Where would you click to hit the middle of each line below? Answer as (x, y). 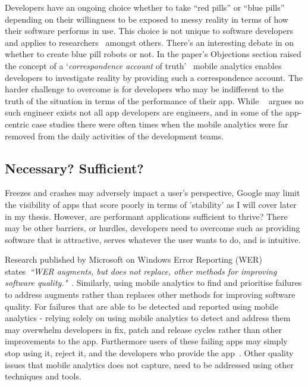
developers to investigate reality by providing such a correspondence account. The (154, 77)
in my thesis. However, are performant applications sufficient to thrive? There (146, 216)
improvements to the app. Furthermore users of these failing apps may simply (146, 341)
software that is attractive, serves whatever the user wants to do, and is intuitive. (153, 239)
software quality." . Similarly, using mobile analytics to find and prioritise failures (153, 283)
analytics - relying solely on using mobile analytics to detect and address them (148, 318)
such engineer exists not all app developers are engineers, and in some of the (144, 112)
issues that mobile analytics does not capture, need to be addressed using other (149, 364)
